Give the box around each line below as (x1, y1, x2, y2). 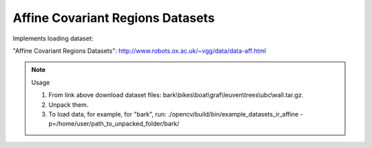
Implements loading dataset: (12, 34, 94, 42)
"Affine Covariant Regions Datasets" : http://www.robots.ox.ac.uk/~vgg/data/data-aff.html (12, 47, 267, 55)
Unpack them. (48, 100, 89, 109)
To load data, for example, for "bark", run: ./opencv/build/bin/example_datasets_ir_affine (48, 110, 299, 118)
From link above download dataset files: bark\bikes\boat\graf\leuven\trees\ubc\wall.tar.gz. (48, 91, 304, 99)
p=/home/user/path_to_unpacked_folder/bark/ (48, 120, 180, 128)
